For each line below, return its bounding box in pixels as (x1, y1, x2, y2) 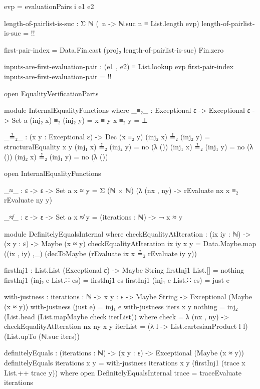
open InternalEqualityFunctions (4, 168, 101, 178)
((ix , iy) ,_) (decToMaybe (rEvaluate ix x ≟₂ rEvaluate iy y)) (4, 248, 197, 258)
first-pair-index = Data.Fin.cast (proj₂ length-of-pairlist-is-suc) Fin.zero (4, 44, 224, 55)
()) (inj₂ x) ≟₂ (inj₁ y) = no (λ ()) (4, 151, 108, 161)
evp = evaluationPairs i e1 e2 (4, 1, 94, 11)
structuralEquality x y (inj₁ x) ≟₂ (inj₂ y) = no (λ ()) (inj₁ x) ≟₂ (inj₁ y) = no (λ (4, 141, 253, 151)
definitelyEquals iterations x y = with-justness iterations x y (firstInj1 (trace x (4, 357, 245, 368)
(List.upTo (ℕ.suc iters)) (4, 330, 80, 341)
